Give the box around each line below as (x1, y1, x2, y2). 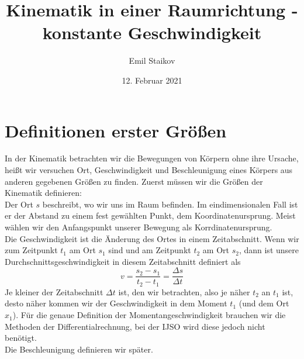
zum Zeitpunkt (5, 244, 58, 256)
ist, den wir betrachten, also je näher (118, 285, 250, 298)
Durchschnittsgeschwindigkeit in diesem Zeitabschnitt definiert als (5, 255, 241, 267)
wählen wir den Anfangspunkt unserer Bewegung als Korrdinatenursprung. (5, 221, 272, 233)
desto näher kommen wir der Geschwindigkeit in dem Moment (5, 297, 227, 309)
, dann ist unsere (239, 244, 299, 256)
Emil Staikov (129, 54, 175, 67)
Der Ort (5, 198, 33, 210)
